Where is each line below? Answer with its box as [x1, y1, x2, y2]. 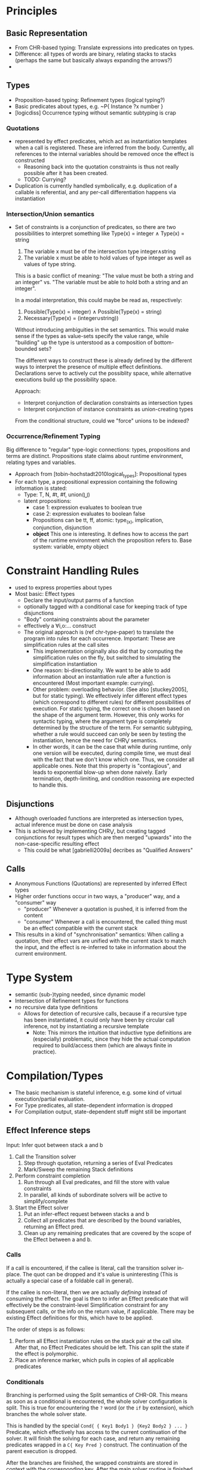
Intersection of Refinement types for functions [14, 997, 129, 1004]
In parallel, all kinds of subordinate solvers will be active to [23, 1191, 168, 1198]
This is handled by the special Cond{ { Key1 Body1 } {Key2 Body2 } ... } [6, 1422, 188, 1429]
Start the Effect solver [14, 1204, 69, 1211]
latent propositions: [23, 497, 72, 504]
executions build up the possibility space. [14, 376, 117, 383]
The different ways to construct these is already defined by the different [14, 357, 192, 364]
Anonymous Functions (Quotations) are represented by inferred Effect [14, 879, 187, 887]
